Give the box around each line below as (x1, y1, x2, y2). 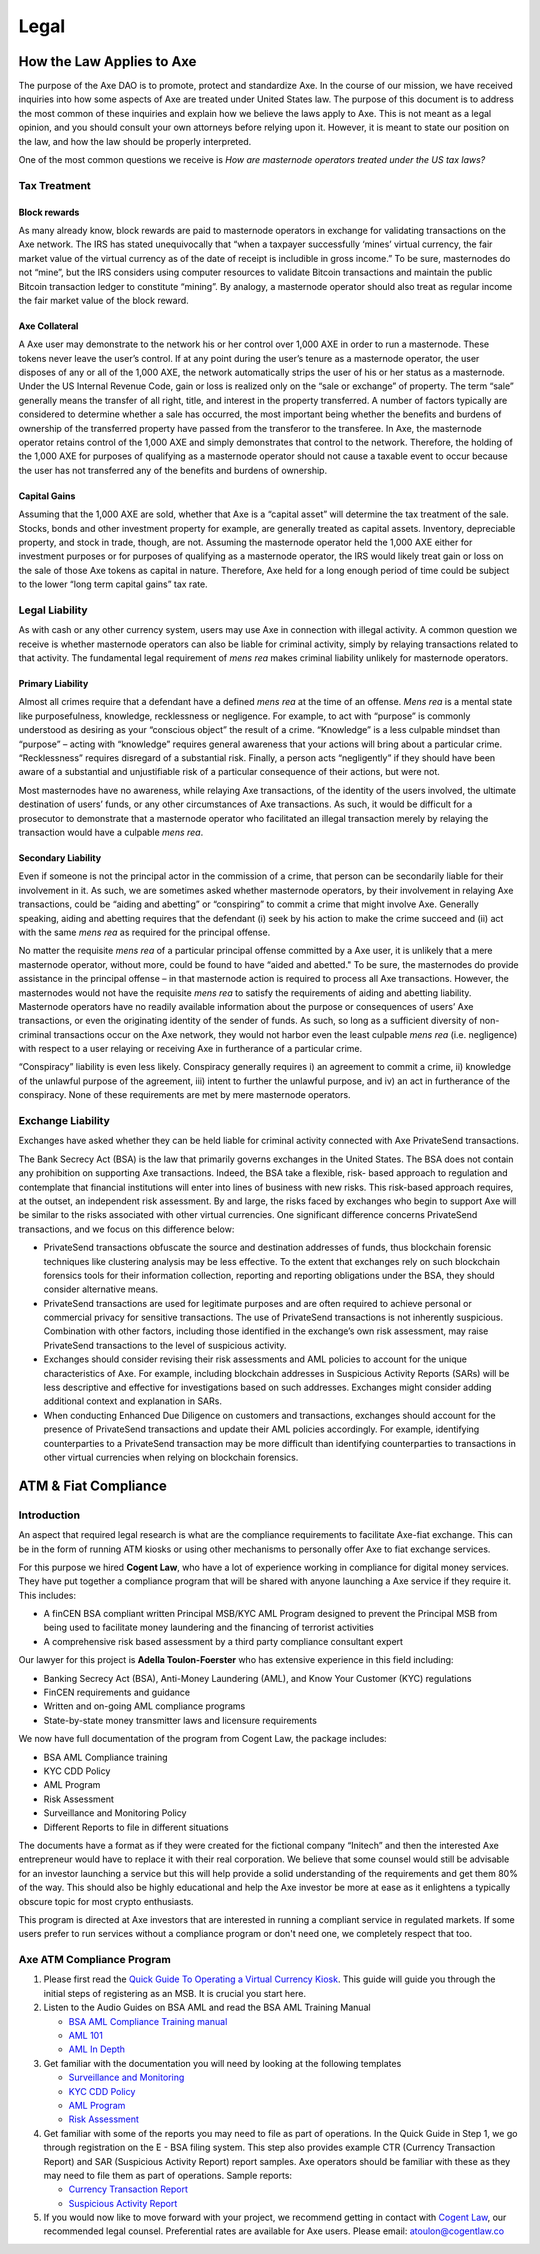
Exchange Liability (18, 1114, 110, 1128)
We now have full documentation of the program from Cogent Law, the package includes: (18, 1733, 387, 1745)
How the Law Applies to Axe (18, 53, 197, 70)
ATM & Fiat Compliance (18, 1477, 167, 1494)
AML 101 (68, 2030, 104, 2041)
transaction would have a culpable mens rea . (18, 826, 204, 838)
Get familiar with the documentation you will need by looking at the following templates (43, 2057, 402, 2069)
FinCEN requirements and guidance (43, 1686, 190, 1699)
